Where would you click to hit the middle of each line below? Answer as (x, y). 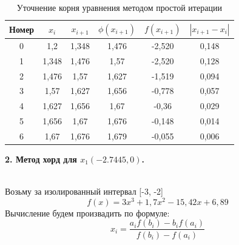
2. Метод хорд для (41, 159)
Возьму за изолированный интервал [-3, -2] (84, 191)
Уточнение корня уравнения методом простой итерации (119, 7)
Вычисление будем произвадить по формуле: (87, 213)
